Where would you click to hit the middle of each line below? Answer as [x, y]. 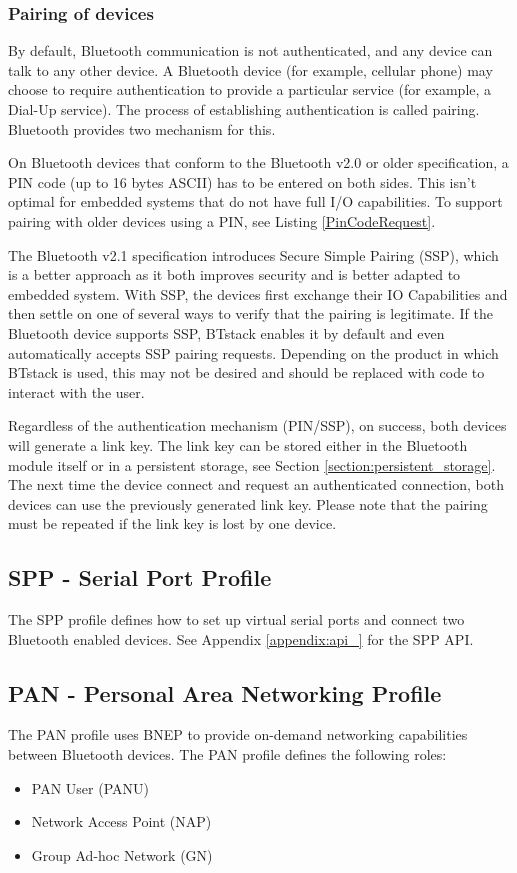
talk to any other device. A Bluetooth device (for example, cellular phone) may [250, 69]
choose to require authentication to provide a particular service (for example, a [250, 89]
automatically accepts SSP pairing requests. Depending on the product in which [253, 352]
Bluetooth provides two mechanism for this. [142, 128]
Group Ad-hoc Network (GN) [122, 854]
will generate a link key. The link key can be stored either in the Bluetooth [238, 444]
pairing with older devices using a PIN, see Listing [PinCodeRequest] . [222, 220]
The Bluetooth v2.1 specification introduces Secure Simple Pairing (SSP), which [253, 254]
